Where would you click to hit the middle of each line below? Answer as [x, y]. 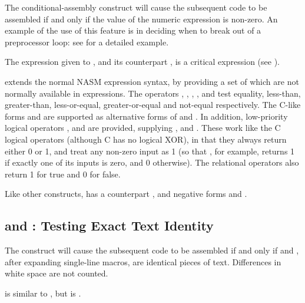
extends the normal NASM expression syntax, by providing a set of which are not [152, 81]
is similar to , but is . [43, 293]
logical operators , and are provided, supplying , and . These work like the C [143, 128]
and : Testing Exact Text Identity [109, 225]
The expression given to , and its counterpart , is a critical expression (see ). [142, 62]
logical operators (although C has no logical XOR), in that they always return [146, 139]
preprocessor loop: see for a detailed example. [87, 42]
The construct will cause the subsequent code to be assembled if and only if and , [152, 250]
